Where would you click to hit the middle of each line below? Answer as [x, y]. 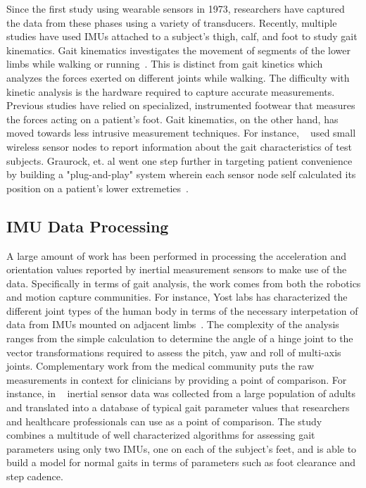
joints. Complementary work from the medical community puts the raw [160, 366]
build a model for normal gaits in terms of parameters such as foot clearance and [181, 462]
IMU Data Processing [88, 226]
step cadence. [35, 476]
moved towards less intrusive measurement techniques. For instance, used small [181, 133]
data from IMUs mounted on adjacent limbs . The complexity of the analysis [173, 324]
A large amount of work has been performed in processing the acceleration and [177, 255]
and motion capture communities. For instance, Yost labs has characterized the [177, 297]
